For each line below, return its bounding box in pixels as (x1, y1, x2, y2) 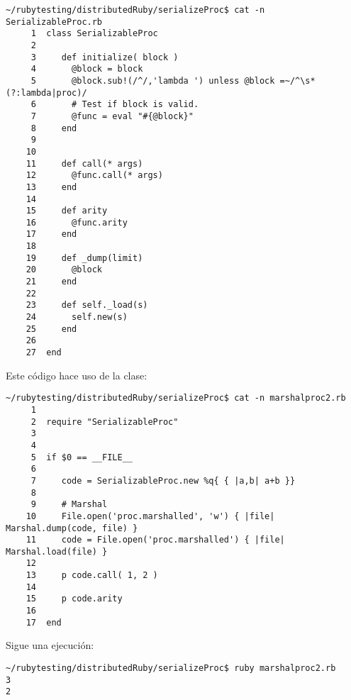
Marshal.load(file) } (6, 546, 108, 557)
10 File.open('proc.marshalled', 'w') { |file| (26, 511, 275, 521)
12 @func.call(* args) (26, 170, 163, 181)
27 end (26, 348, 62, 358)
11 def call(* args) (26, 158, 143, 169)
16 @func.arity (26, 217, 128, 228)
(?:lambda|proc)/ (6, 87, 87, 98)
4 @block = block (30, 64, 143, 74)
